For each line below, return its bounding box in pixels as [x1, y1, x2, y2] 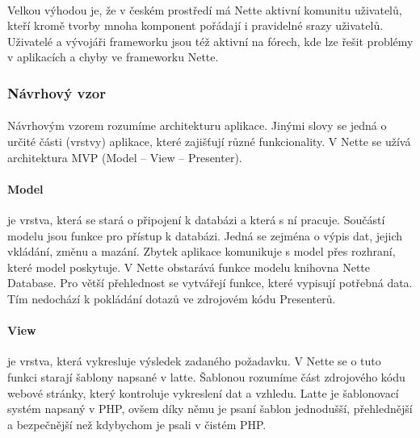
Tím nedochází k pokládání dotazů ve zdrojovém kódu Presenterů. [7, 290, 336, 307]
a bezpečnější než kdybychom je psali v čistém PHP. [7, 415, 267, 432]
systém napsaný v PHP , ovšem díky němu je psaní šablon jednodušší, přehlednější [7, 400, 413, 417]
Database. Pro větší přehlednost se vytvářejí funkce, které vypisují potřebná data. [7, 274, 413, 291]
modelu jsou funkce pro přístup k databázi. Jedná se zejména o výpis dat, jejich [7, 227, 403, 244]
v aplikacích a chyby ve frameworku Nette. [7, 48, 219, 65]
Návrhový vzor [7, 82, 106, 102]
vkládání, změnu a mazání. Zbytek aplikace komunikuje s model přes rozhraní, [7, 243, 396, 260]
